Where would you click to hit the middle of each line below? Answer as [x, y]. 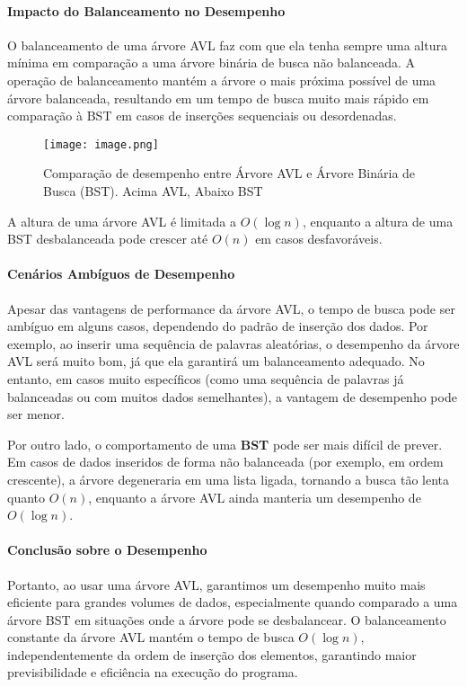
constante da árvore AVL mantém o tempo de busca [151, 637]
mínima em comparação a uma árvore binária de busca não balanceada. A [211, 62]
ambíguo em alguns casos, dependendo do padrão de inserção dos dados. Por [218, 326]
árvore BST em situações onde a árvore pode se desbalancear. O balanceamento [227, 619]
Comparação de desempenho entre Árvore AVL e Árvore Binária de [229, 173]
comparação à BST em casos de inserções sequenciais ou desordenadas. [202, 116]
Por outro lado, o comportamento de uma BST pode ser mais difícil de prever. [225, 444]
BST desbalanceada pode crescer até [108, 239]
